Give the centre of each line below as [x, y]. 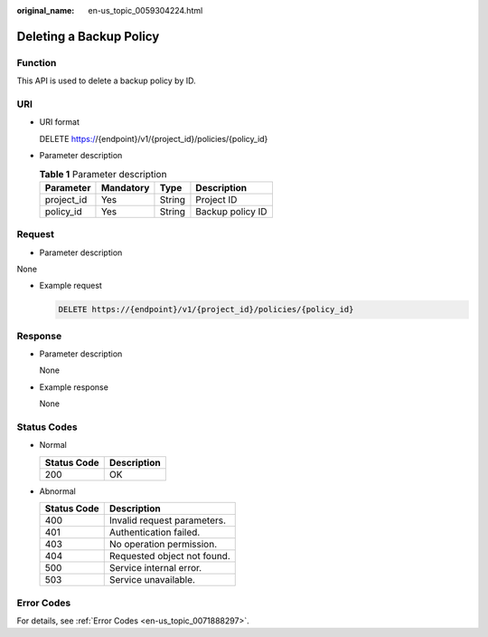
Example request [71, 286]
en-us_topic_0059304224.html [145, 10]
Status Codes [47, 427]
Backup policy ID [231, 211]
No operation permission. [163, 545]
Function [37, 62]
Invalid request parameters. [167, 520]
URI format [60, 122]
